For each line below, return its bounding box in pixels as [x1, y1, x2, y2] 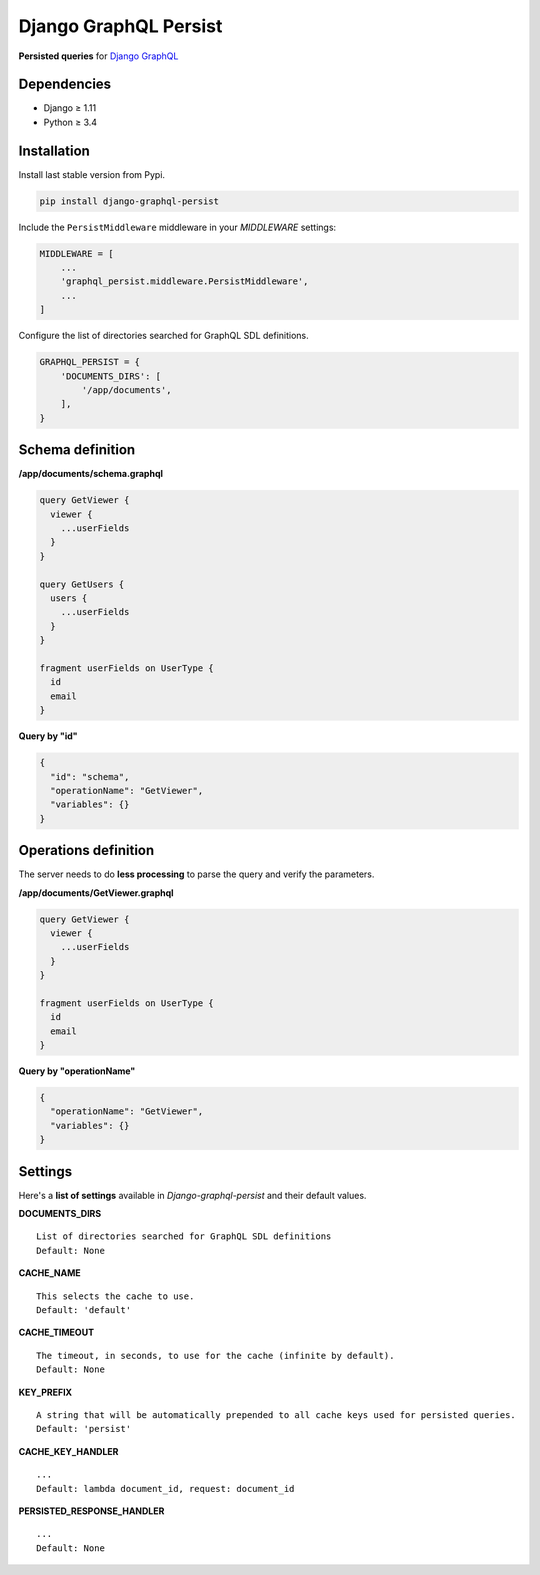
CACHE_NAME [18, 1267, 81, 1279]
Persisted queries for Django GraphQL [18, 50, 179, 62]
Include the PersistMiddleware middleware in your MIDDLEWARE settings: [18, 221, 337, 233]
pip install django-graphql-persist [39, 195, 220, 207]
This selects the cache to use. [36, 1290, 195, 1302]
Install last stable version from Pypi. [18, 168, 165, 180]
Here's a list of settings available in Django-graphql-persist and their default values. [18, 1189, 367, 1201]
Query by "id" [18, 730, 78, 742]
